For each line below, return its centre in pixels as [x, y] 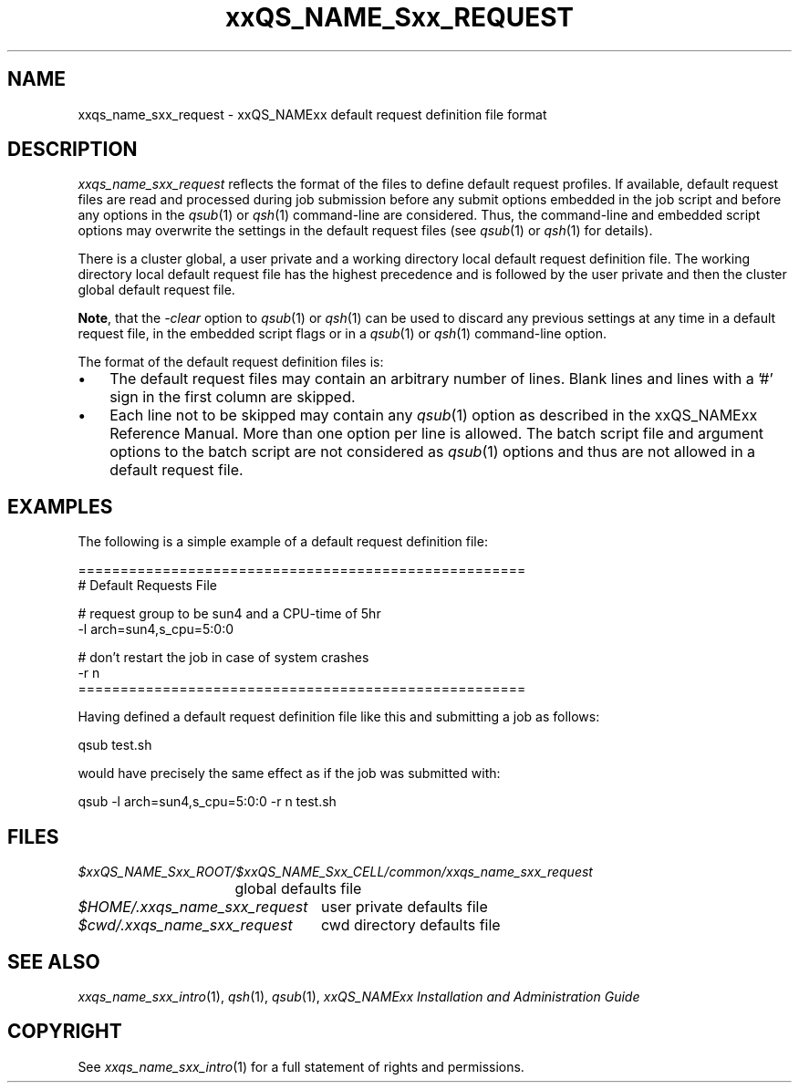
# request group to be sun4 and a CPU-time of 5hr [229, 614]
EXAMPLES [60, 506]
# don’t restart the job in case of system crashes [223, 658]
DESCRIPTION [73, 150]
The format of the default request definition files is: [231, 362]
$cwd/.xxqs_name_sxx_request [185, 925]
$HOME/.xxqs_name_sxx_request [193, 907]
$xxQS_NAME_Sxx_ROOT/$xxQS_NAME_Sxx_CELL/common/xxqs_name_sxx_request [335, 872]
